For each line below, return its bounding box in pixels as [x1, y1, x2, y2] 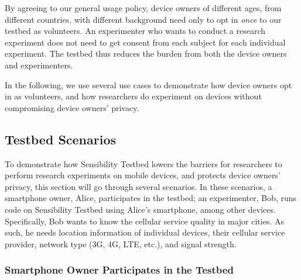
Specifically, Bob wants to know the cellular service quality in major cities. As [5, 215, 284, 227]
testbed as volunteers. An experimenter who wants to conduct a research [5, 25, 266, 37]
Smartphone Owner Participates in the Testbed [5, 262, 234, 277]
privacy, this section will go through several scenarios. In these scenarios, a [5, 180, 272, 192]
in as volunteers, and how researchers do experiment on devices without [5, 90, 262, 102]
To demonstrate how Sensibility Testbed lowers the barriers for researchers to [5, 157, 282, 170]
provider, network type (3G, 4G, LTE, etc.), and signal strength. [5, 237, 237, 250]
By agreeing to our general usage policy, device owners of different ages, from [5, 2, 282, 13]
